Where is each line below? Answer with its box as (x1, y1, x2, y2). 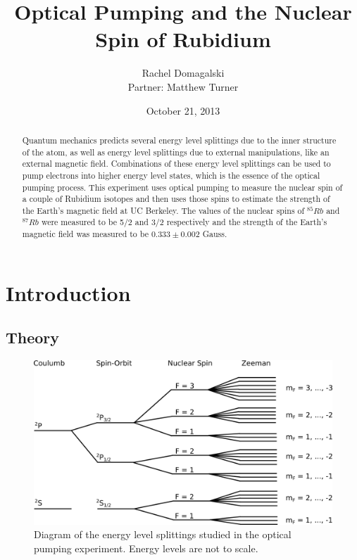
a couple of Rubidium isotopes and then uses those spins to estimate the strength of (22, 193, 330, 205)
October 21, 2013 (146, 103, 220, 117)
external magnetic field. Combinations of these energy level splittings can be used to (22, 158, 331, 170)
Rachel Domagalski (142, 65, 225, 80)
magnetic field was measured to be (22, 228, 149, 240)
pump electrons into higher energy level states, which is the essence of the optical (22, 169, 320, 181)
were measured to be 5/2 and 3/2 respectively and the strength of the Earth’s (41, 216, 327, 228)
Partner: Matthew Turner (127, 79, 239, 94)
